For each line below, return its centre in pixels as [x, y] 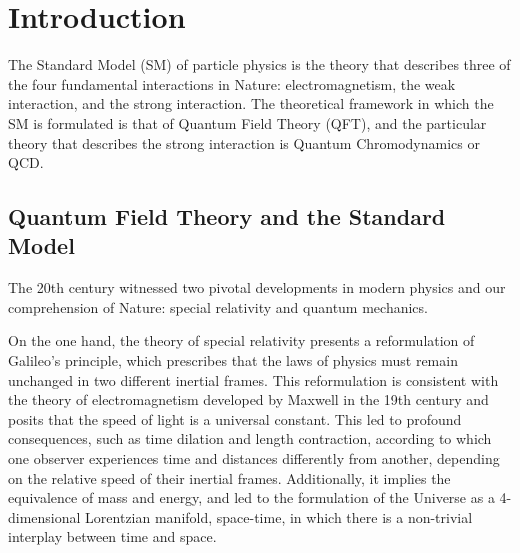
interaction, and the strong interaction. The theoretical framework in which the [251, 103]
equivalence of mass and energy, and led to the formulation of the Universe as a [251, 497]
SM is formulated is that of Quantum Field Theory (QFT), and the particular [247, 122]
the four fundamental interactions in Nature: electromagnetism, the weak [232, 83]
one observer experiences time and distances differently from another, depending [254, 458]
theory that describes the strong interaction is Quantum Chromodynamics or [244, 142]
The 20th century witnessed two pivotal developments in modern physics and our [257, 287]
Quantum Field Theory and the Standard [227, 216]
